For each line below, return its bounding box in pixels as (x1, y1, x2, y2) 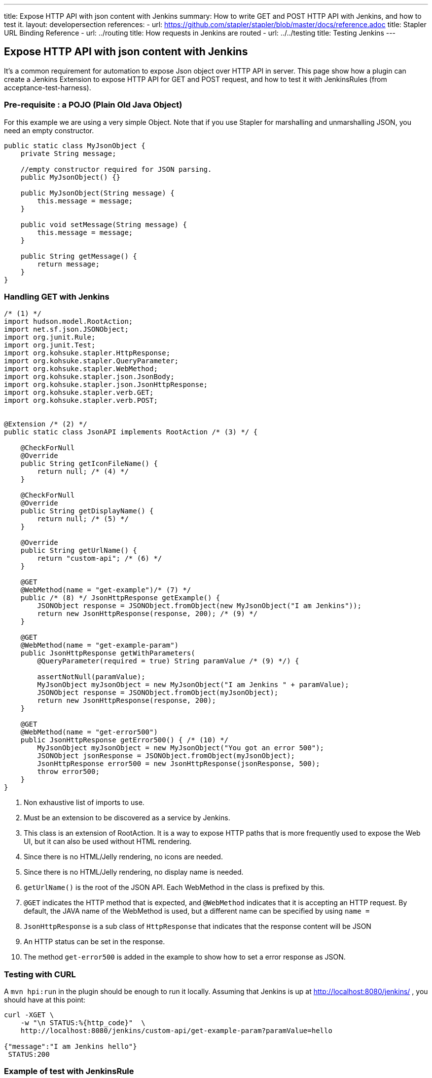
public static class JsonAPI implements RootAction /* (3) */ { (4, 428, 258, 436)
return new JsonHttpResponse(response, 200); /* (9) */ (37, 610, 258, 618)
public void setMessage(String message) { (20, 220, 187, 229)
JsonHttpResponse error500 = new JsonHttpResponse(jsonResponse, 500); (37, 760, 320, 768)
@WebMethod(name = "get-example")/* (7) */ (20, 586, 191, 594)
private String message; (20, 149, 116, 157)
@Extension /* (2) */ (4, 420, 87, 428)
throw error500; (37, 768, 100, 776)
